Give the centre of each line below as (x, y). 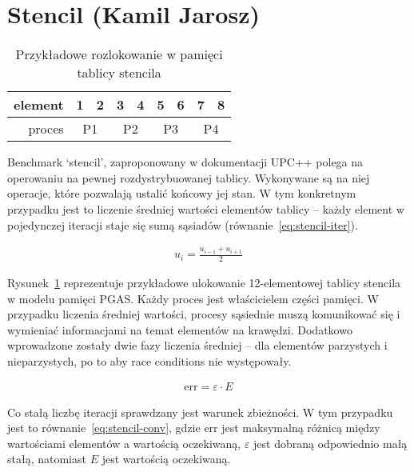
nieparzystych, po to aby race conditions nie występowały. (149, 360)
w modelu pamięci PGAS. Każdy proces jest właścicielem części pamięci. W (193, 298)
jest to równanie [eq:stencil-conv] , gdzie (104, 428)
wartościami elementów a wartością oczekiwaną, (124, 443)
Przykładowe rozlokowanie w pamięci (119, 54)
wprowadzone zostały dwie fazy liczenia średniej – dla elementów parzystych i (197, 345)
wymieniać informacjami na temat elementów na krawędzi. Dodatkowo (180, 329)
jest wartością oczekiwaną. (166, 459)
